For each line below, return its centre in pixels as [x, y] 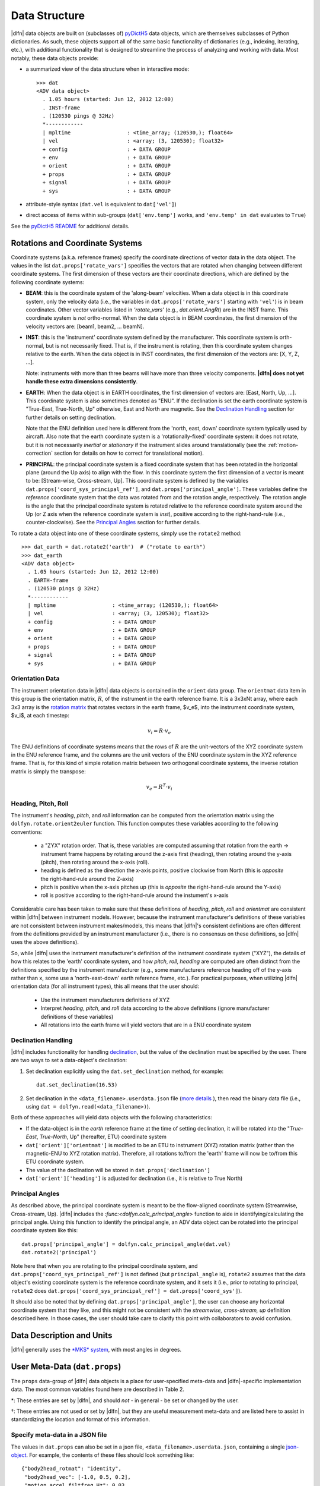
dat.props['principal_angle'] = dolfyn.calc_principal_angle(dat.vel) [126, 1244]
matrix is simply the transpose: [48, 771]
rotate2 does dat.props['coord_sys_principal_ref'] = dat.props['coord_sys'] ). [127, 1290]
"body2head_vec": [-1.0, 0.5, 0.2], [78, 1477]
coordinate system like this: [44, 1230]
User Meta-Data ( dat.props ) [66, 1366]
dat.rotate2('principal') [59, 1252]
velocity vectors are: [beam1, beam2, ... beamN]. [85, 326]
